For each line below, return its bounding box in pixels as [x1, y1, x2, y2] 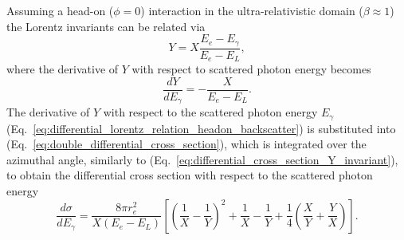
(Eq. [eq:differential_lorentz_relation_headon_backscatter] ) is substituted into [6, 120, 396, 136]
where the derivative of [6, 61, 119, 77]
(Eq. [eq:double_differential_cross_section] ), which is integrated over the [6, 136, 367, 152]
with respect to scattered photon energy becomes [131, 61, 371, 77]
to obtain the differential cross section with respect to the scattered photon [6, 167, 373, 183]
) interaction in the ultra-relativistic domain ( [140, 2, 363, 18]
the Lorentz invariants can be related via [6, 18, 206, 34]
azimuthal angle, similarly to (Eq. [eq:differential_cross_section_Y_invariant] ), [6, 151, 398, 167]
